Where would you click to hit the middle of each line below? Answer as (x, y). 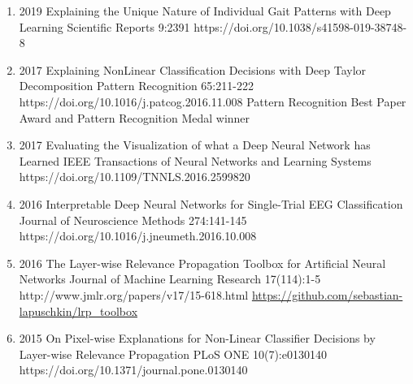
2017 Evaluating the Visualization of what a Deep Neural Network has (195, 145)
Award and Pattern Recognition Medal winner (135, 117)
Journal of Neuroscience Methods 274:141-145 (133, 220)
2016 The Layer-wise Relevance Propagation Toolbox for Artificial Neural (202, 263)
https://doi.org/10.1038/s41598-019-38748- (300, 26)
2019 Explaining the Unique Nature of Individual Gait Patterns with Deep (205, 11)
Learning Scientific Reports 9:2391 (104, 26)
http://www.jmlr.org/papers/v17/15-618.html (134, 294)
